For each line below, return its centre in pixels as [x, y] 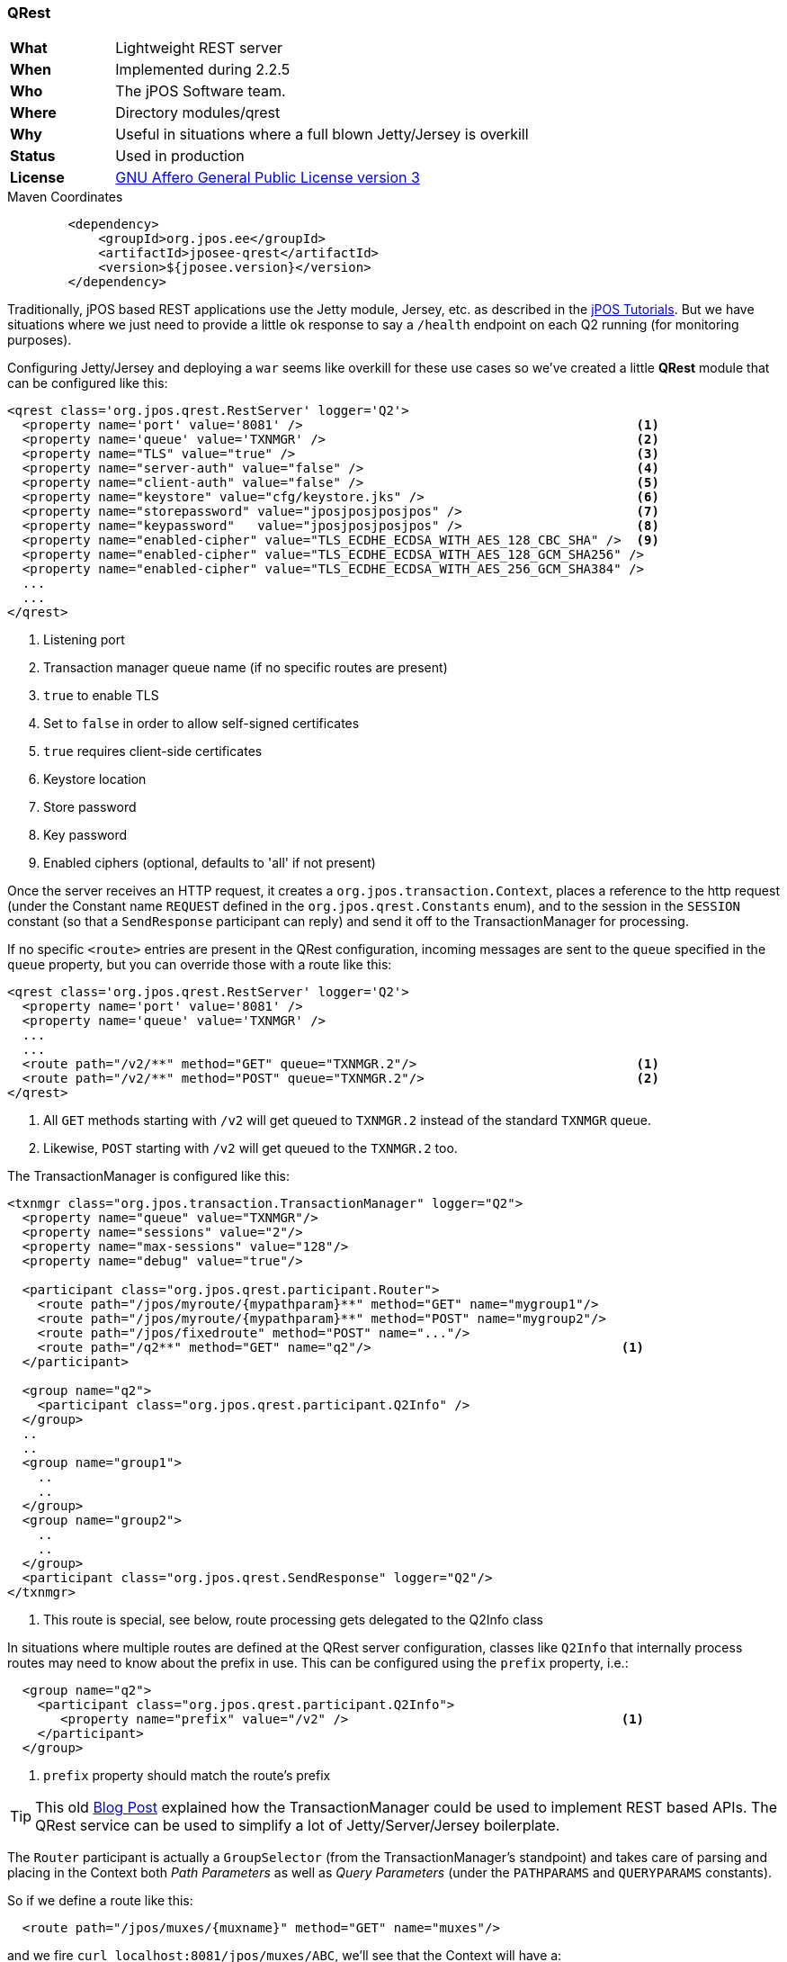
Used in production [180, 156]
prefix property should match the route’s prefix [187, 1776]
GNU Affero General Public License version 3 [268, 178]
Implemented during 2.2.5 [203, 70]
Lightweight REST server [199, 48]
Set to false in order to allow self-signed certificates [201, 724]
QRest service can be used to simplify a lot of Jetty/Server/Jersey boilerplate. [298, 1826]
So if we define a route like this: [100, 1901]
